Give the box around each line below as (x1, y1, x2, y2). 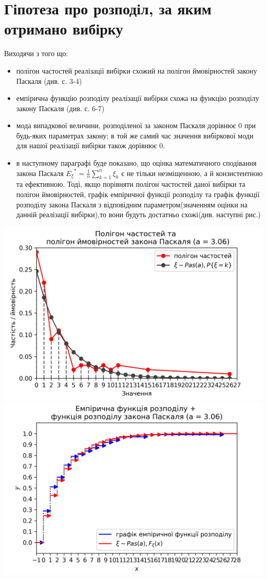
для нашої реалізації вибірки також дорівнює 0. (16, 140, 165, 151)
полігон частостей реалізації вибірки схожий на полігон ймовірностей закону (16, 65, 257, 76)
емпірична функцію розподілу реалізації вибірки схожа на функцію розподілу (16, 93, 259, 103)
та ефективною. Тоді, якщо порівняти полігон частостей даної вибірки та (16, 179, 245, 189)
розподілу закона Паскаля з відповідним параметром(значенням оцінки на (16, 199, 248, 209)
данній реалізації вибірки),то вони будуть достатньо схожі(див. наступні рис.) (16, 209, 261, 220)
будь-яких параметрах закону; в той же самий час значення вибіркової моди (16, 130, 254, 141)
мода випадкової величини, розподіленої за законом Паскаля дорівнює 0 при (16, 120, 256, 131)
